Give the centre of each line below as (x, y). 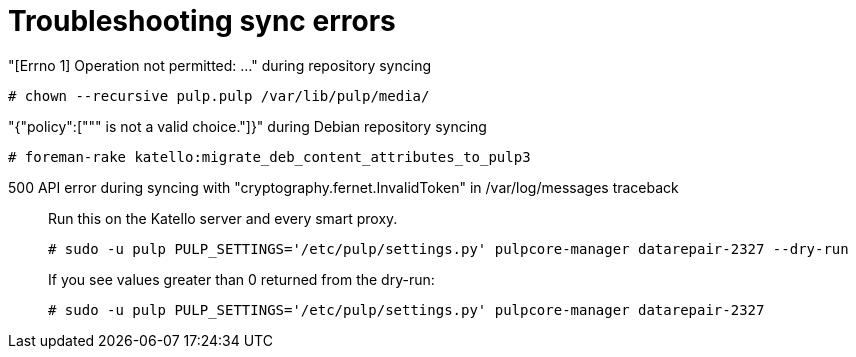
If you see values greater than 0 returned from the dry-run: (241, 279)
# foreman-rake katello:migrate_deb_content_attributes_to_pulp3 (269, 156)
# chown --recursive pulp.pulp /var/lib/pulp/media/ (219, 95)
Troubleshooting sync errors (202, 21)
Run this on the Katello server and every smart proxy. (223, 218)
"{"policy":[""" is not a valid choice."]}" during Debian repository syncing (247, 126)
